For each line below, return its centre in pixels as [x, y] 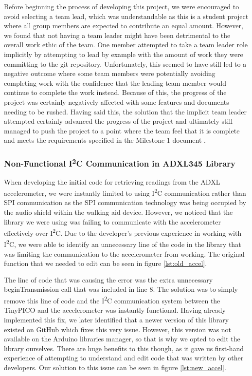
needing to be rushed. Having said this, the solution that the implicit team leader [125, 111]
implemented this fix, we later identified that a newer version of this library [117, 319]
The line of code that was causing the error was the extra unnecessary [108, 279]
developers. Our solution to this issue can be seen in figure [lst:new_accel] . [115, 367]
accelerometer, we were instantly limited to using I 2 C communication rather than [125, 192]
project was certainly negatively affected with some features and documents [117, 102]
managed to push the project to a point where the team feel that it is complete [122, 130]
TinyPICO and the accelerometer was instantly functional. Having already [115, 310]
